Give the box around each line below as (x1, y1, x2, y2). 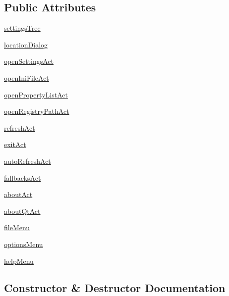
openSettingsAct (4, 56, 54, 66)
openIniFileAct (4, 72, 49, 83)
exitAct (4, 139, 26, 149)
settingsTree (4, 23, 41, 33)
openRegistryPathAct (4, 106, 69, 116)
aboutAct (4, 189, 33, 199)
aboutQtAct (4, 205, 41, 216)
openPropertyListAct (4, 89, 68, 99)
